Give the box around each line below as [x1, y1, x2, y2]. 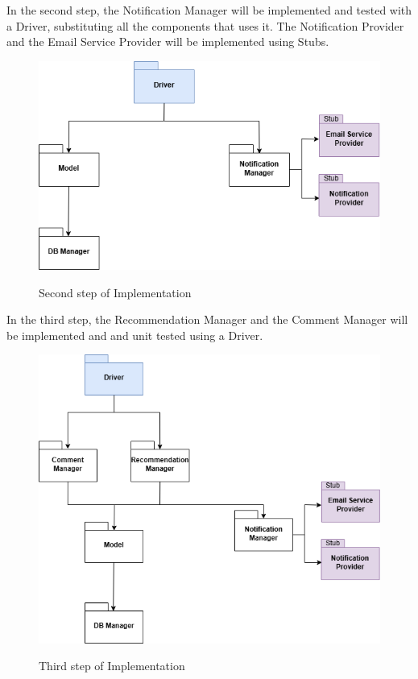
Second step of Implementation [39, 284, 192, 300]
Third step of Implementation [39, 657, 185, 674]
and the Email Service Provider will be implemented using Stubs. [6, 33, 329, 50]
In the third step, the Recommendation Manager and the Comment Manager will [6, 311, 408, 328]
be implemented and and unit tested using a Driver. [6, 326, 263, 343]
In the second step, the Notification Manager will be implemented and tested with [6, 2, 412, 18]
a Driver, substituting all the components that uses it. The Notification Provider [6, 17, 404, 34]
